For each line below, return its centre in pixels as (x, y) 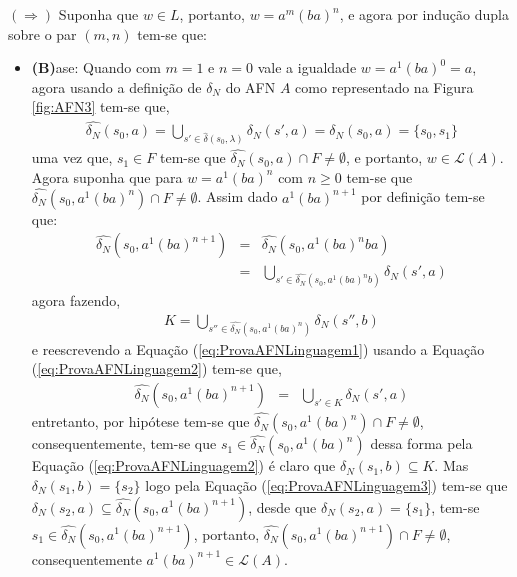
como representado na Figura (384, 86)
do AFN (250, 86)
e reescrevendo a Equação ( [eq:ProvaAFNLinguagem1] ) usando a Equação (258, 348)
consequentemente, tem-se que (124, 443)
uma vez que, (72, 157)
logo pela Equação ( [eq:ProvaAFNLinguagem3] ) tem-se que (326, 484)
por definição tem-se (423, 196)
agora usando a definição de (116, 86)
